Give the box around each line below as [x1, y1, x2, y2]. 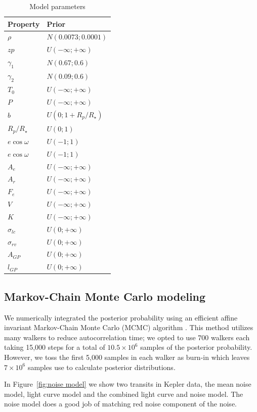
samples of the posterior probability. [140, 342, 252, 352]
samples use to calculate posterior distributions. [27, 361, 176, 372]
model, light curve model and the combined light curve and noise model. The [4, 388, 243, 399]
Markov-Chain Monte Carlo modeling [4, 288, 206, 304]
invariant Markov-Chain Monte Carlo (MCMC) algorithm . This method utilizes [4, 322, 253, 333]
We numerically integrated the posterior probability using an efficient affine [4, 312, 238, 323]
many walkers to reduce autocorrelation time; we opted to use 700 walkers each [4, 332, 250, 342]
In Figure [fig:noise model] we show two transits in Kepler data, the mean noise [4, 379, 251, 389]
